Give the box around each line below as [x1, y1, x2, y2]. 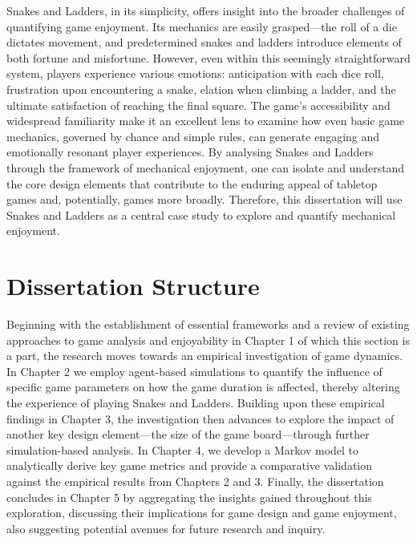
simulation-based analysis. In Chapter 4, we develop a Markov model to [6, 441, 359, 458]
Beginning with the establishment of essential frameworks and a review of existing [6, 316, 410, 333]
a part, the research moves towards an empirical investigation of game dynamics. [6, 347, 403, 364]
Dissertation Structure [6, 269, 260, 302]
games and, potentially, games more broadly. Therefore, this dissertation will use [6, 191, 403, 208]
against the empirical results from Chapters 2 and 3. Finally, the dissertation [6, 472, 384, 489]
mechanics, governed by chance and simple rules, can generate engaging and [6, 127, 380, 144]
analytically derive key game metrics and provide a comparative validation [6, 457, 373, 474]
